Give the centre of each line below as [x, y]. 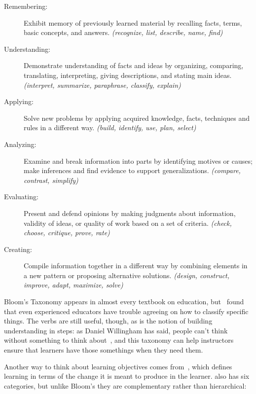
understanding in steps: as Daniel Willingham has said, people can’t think [116, 330]
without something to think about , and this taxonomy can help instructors [119, 340]
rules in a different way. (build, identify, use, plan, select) [110, 127]
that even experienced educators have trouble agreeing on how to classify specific [126, 311]
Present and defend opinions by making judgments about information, [130, 213]
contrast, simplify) [51, 180]
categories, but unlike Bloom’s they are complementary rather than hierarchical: [125, 385]
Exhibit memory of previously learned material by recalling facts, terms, [133, 22]
